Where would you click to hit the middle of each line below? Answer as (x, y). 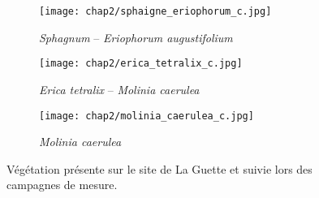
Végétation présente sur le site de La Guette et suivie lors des (159, 168)
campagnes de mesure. (62, 185)
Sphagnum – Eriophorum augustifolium (136, 37)
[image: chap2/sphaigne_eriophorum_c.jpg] (155, 11)
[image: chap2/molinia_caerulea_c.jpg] (147, 116)
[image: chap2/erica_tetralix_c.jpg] (141, 64)
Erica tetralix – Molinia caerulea (119, 89)
